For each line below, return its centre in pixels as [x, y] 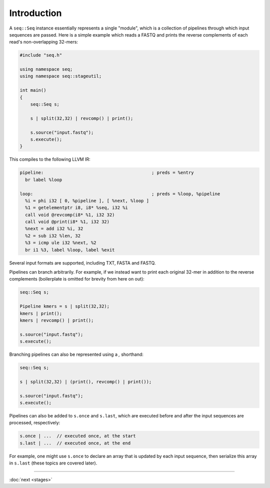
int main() [33, 90]
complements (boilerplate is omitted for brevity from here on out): [77, 279]
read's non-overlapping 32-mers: [44, 42]
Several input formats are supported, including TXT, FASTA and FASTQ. [82, 263]
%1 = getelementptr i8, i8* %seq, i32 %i [77, 208]
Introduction [35, 13]
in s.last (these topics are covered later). [53, 463]
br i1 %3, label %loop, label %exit [70, 250]
